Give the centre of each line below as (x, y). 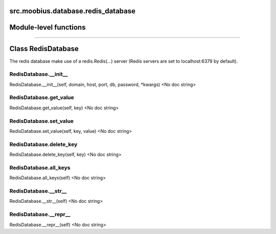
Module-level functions (48, 27)
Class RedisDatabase (44, 49)
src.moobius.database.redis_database (72, 11)
